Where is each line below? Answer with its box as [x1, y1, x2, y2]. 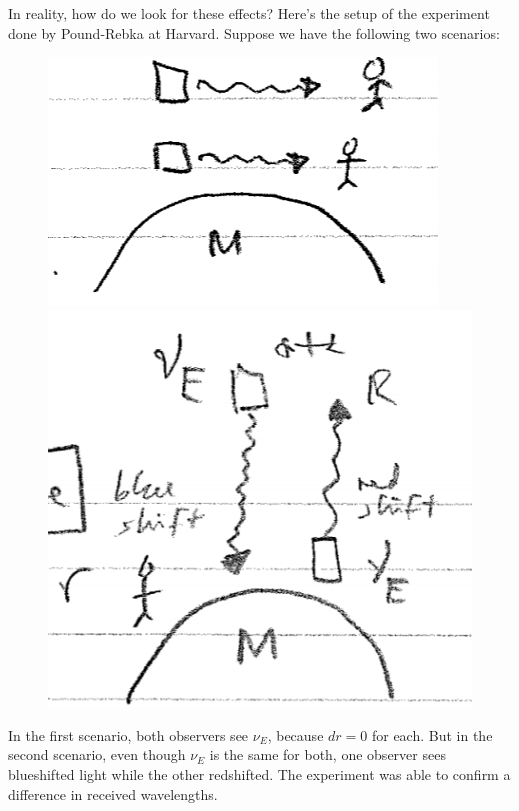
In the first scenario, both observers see [8, 724, 249, 745]
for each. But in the [371, 724, 493, 745]
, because [267, 724, 324, 745]
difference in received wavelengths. [8, 783, 218, 804]
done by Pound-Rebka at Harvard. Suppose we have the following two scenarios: [8, 22, 500, 43]
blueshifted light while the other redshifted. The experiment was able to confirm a [8, 763, 511, 784]
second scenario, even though [8, 744, 186, 765]
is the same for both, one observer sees [209, 744, 446, 765]
